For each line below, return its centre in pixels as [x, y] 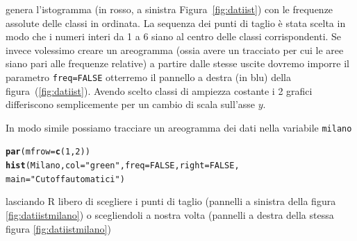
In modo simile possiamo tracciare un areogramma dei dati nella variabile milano [179, 127]
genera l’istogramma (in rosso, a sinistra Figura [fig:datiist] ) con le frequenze [169, 9]
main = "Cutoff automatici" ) [65, 179]
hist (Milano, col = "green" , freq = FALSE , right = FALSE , [123, 166]
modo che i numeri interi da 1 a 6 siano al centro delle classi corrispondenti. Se [174, 36]
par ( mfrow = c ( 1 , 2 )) [48, 152]
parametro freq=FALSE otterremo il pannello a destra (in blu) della [148, 77]
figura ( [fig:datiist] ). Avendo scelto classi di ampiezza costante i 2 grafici [159, 90]
